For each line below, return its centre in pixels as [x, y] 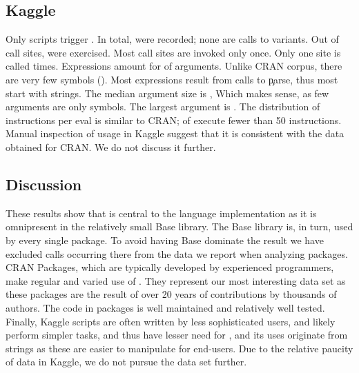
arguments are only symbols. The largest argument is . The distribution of [163, 107]
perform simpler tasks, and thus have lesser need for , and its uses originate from [177, 335]
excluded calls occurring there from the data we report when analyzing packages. [177, 253]
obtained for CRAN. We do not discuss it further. [111, 147]
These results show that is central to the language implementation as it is [161, 213]
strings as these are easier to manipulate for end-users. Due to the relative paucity [179, 348]
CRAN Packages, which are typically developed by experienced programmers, [170, 267]
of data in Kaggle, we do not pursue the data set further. [126, 362]
